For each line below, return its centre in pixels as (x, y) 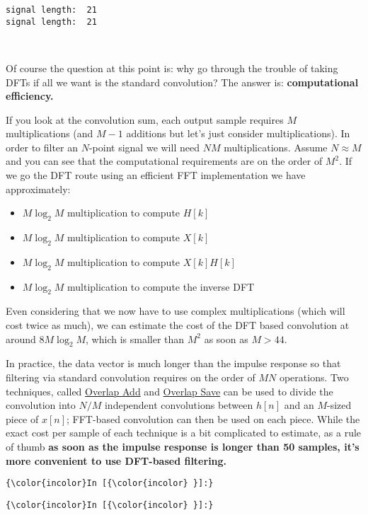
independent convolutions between (179, 405)
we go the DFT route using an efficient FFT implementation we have (156, 175)
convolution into (41, 405)
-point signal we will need (144, 147)
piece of (22, 418)
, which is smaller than (135, 338)
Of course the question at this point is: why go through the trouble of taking (172, 68)
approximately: (38, 189)
